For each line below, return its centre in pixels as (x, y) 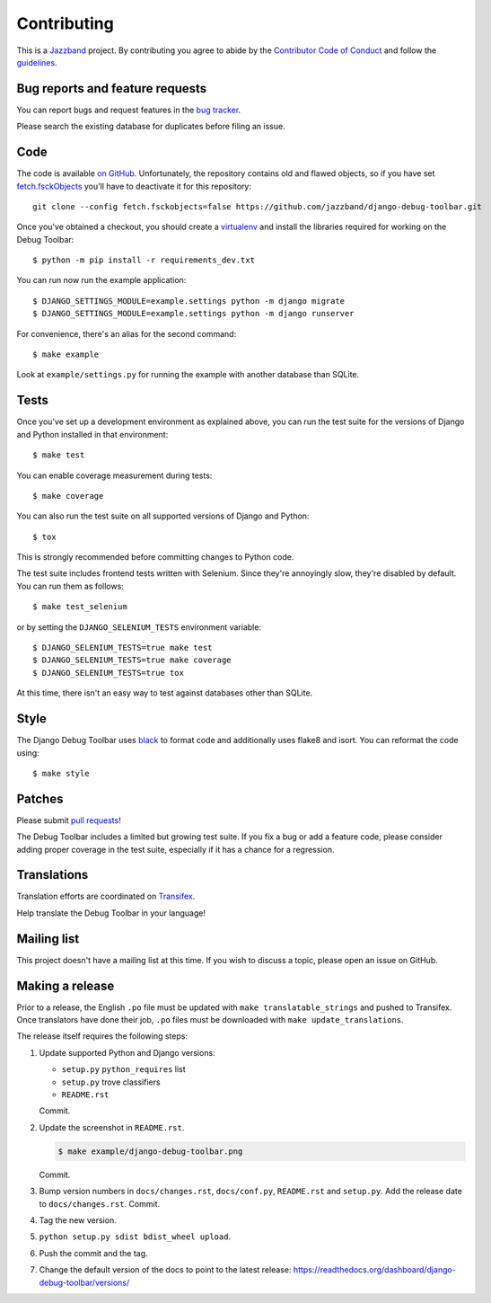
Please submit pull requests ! (69, 820)
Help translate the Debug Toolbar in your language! (111, 913)
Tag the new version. (78, 1220)
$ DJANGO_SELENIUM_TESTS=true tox (108, 673)
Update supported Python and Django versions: (127, 1052)
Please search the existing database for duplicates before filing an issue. (151, 127)
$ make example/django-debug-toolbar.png (150, 1151)
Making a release (66, 985)
